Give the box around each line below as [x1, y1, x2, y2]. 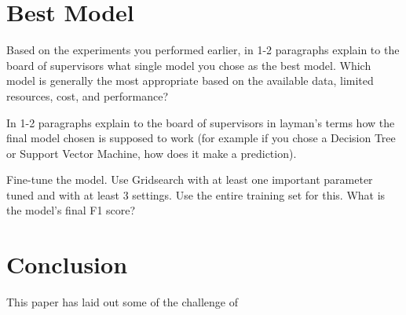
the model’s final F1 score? [6, 202, 136, 218]
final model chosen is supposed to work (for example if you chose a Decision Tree [6, 130, 396, 146]
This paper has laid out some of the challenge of [6, 294, 239, 310]
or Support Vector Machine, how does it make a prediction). [6, 145, 297, 161]
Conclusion [6, 248, 128, 280]
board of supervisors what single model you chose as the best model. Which [6, 57, 371, 73]
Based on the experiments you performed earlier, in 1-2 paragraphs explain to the [6, 42, 400, 58]
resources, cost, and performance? [6, 87, 169, 104]
